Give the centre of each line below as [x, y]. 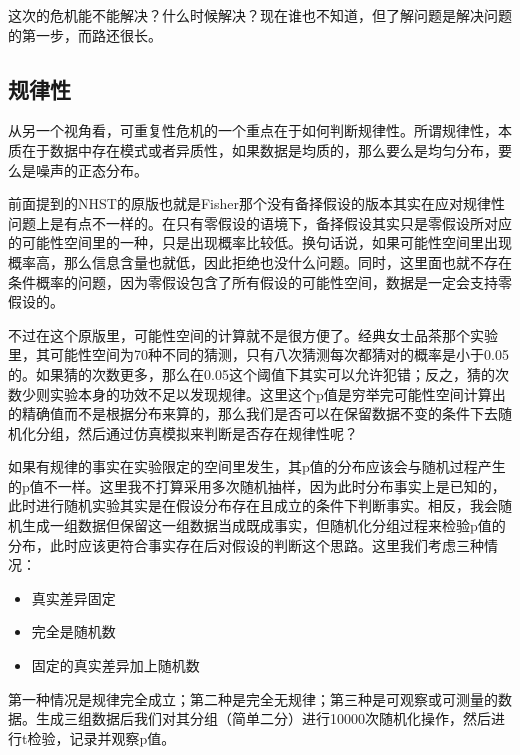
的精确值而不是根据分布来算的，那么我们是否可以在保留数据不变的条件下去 [253, 413]
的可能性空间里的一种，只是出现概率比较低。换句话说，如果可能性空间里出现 [260, 242]
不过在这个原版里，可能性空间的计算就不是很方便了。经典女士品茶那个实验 [253, 334]
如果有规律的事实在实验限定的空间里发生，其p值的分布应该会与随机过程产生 [257, 466]
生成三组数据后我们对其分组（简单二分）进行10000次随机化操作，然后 [263, 718]
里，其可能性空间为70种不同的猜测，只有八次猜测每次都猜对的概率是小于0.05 [258, 354]
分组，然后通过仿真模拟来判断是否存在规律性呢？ [196, 432]
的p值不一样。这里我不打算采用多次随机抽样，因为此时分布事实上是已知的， [257, 485]
